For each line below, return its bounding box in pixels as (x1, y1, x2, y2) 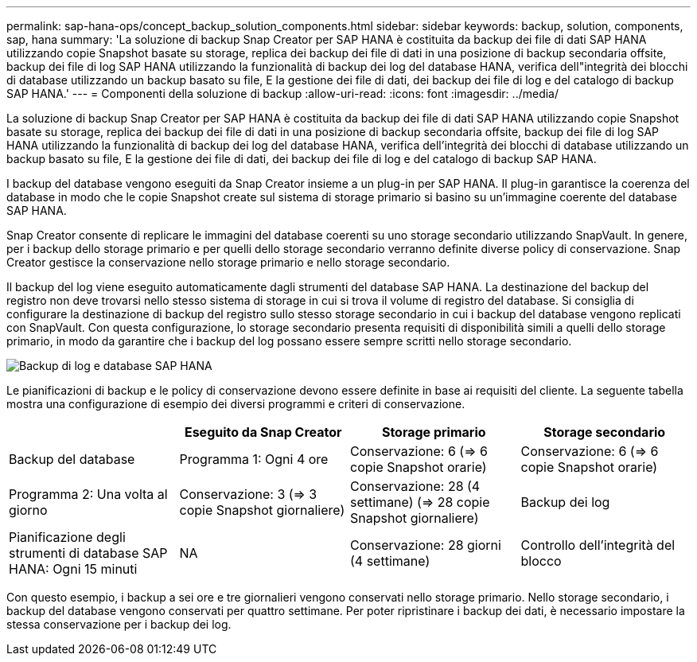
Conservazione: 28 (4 (350, 478, 481, 494)
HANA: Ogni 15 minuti (9, 561, 138, 577)
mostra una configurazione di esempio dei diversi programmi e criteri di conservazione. (6, 397, 465, 411)
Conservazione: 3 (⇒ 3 (179, 486, 317, 502)
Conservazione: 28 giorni (350, 537, 501, 553)
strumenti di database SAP (9, 545, 168, 561)
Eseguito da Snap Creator (184, 424, 342, 440)
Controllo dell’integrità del (520, 537, 676, 553)
